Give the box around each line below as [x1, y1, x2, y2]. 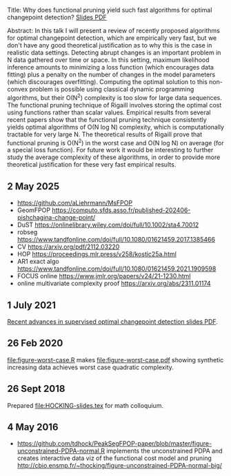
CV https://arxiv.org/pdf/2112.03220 [17, 242, 120, 251]
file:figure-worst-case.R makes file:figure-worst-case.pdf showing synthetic [7, 355, 224, 364]
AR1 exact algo [17, 258, 60, 266]
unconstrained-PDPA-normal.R [17, 447, 106, 455]
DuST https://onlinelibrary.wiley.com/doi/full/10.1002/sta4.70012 [17, 220, 199, 229]
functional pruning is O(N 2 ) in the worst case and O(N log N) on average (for [7, 137, 224, 147]
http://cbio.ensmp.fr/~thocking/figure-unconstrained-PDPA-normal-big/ [17, 462, 223, 470]
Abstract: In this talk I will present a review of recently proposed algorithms [7, 27, 221, 34]
